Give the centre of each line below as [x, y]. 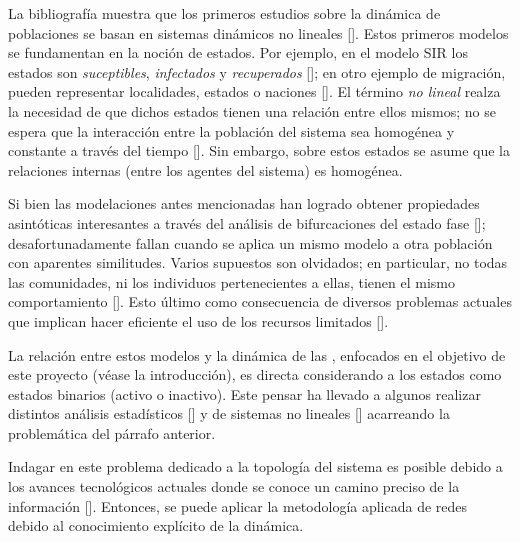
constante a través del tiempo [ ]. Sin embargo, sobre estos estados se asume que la [259, 150]
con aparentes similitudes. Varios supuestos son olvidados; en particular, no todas [258, 262]
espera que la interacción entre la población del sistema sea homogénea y [231, 130]
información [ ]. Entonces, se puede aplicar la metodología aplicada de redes [238, 505]
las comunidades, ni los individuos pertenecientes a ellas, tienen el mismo [231, 281]
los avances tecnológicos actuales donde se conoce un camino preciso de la [234, 486]
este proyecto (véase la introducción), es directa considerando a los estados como [255, 374]
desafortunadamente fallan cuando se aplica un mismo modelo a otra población [250, 242]
